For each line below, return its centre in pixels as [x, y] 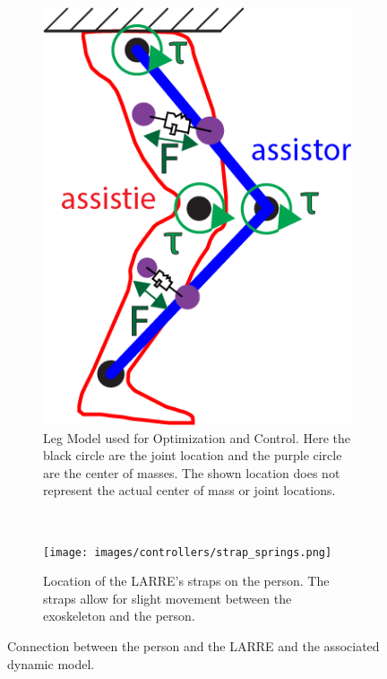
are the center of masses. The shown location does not [192, 472]
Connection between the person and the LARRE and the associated [193, 645]
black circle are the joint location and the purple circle [193, 455]
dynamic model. [51, 663]
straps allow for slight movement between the [168, 598]
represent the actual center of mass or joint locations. [189, 490]
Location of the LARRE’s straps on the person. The [186, 581]
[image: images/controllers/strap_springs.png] [188, 552]
